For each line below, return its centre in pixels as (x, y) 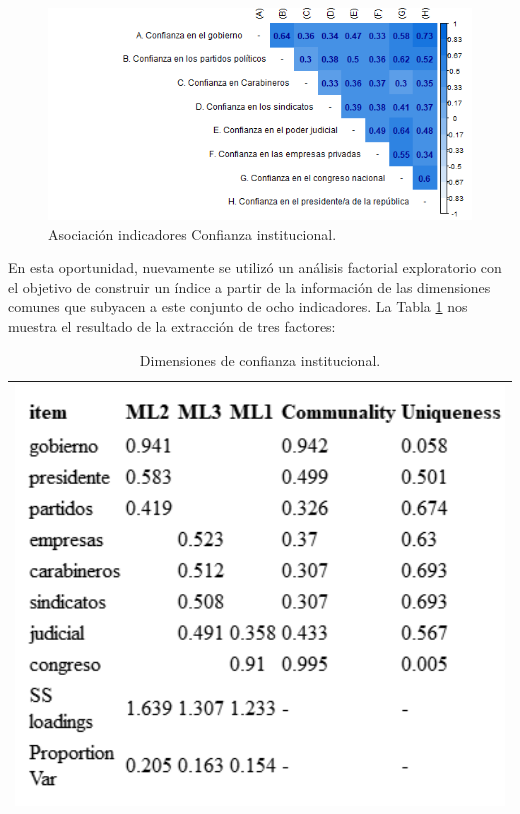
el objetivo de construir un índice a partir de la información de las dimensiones (249, 286)
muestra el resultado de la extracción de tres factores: (172, 325)
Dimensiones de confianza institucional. (260, 359)
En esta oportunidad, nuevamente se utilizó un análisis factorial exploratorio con (255, 267)
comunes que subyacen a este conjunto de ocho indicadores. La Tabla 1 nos (238, 306)
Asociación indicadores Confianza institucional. (192, 233)
